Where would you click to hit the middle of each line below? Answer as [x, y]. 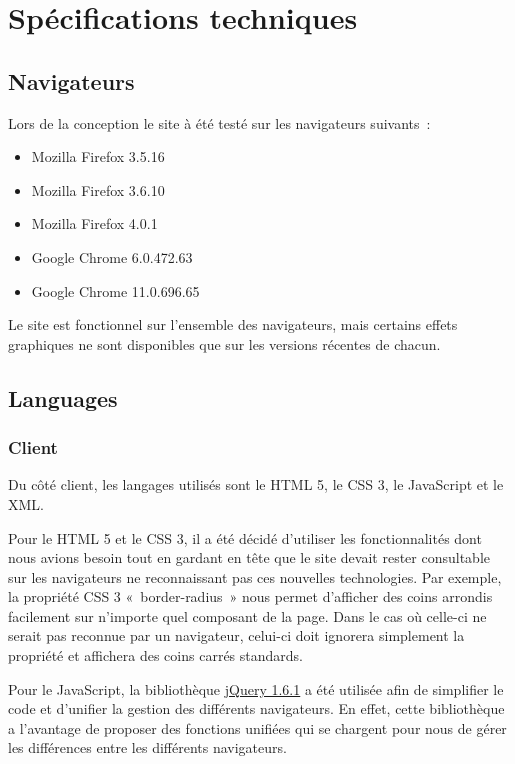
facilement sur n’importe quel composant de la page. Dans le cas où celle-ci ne [247, 615]
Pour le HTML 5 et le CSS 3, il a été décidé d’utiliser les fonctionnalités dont [245, 537]
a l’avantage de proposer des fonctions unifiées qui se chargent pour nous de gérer [257, 727]
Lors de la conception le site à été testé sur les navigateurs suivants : [219, 122]
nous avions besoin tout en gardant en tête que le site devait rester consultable [249, 557]
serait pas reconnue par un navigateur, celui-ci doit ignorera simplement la [236, 635]
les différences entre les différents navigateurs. [147, 747]
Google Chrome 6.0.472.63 [112, 256]
